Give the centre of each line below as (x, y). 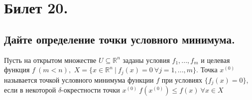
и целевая (215, 60)
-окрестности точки (91, 90)
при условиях (182, 79)
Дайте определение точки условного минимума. (120, 39)
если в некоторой (30, 90)
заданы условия (146, 60)
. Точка (207, 70)
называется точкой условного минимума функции (79, 79)
